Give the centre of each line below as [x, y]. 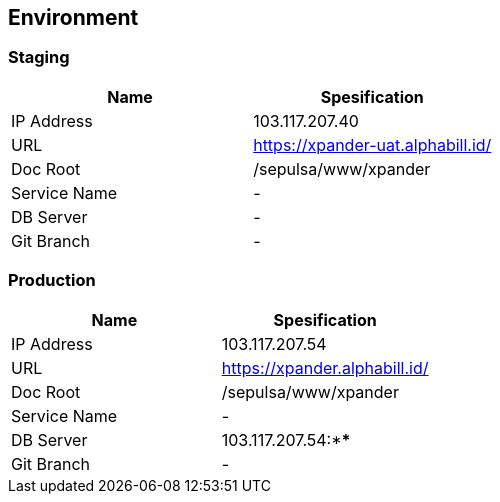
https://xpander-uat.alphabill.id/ [372, 144]
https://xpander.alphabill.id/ [325, 367]
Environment [73, 17]
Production [52, 280]
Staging [39, 57]
